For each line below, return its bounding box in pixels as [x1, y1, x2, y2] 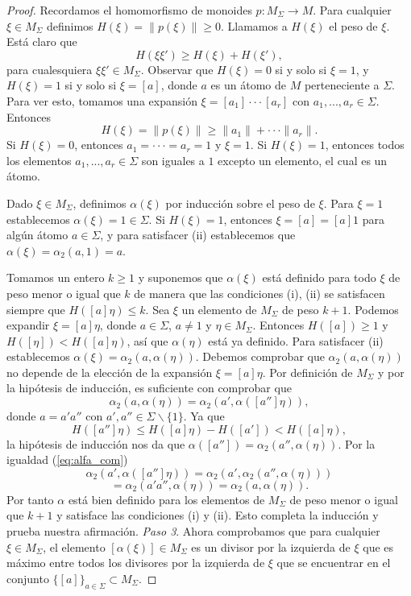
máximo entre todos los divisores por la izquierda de [6, 554, 265, 571]
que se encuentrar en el [276, 554, 391, 571]
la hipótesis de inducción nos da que [6, 435, 185, 452]
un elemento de [181, 300, 257, 317]
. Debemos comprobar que [195, 348, 325, 365]
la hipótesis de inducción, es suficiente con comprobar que [6, 379, 292, 396]
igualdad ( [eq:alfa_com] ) [6, 451, 128, 468]
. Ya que [183, 408, 225, 424]
